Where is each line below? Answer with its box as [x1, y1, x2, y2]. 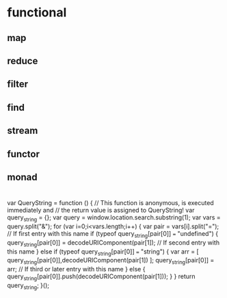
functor [7, 148, 40, 160]
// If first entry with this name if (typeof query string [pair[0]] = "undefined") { [7, 229, 219, 239]
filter [7, 79, 29, 90]
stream [7, 125, 38, 137]
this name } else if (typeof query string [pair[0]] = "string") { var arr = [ [7, 247, 200, 257]
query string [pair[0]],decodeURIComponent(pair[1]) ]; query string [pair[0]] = [7, 256, 215, 266]
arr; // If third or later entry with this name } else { [7, 265, 146, 273]
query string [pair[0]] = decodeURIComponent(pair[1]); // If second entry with [7, 238, 220, 248]
